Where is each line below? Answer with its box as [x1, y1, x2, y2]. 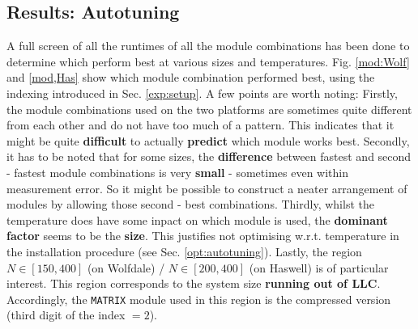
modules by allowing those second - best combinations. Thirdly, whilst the [6, 196, 374, 213]
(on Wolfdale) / [87, 259, 165, 276]
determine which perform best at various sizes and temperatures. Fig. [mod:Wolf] [6, 53, 410, 70]
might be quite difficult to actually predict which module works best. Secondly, [6, 132, 410, 149]
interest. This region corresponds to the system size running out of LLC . [6, 275, 381, 292]
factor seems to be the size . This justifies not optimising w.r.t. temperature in [6, 227, 399, 244]
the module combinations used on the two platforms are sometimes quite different [6, 100, 412, 117]
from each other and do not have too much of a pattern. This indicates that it [6, 116, 395, 133]
